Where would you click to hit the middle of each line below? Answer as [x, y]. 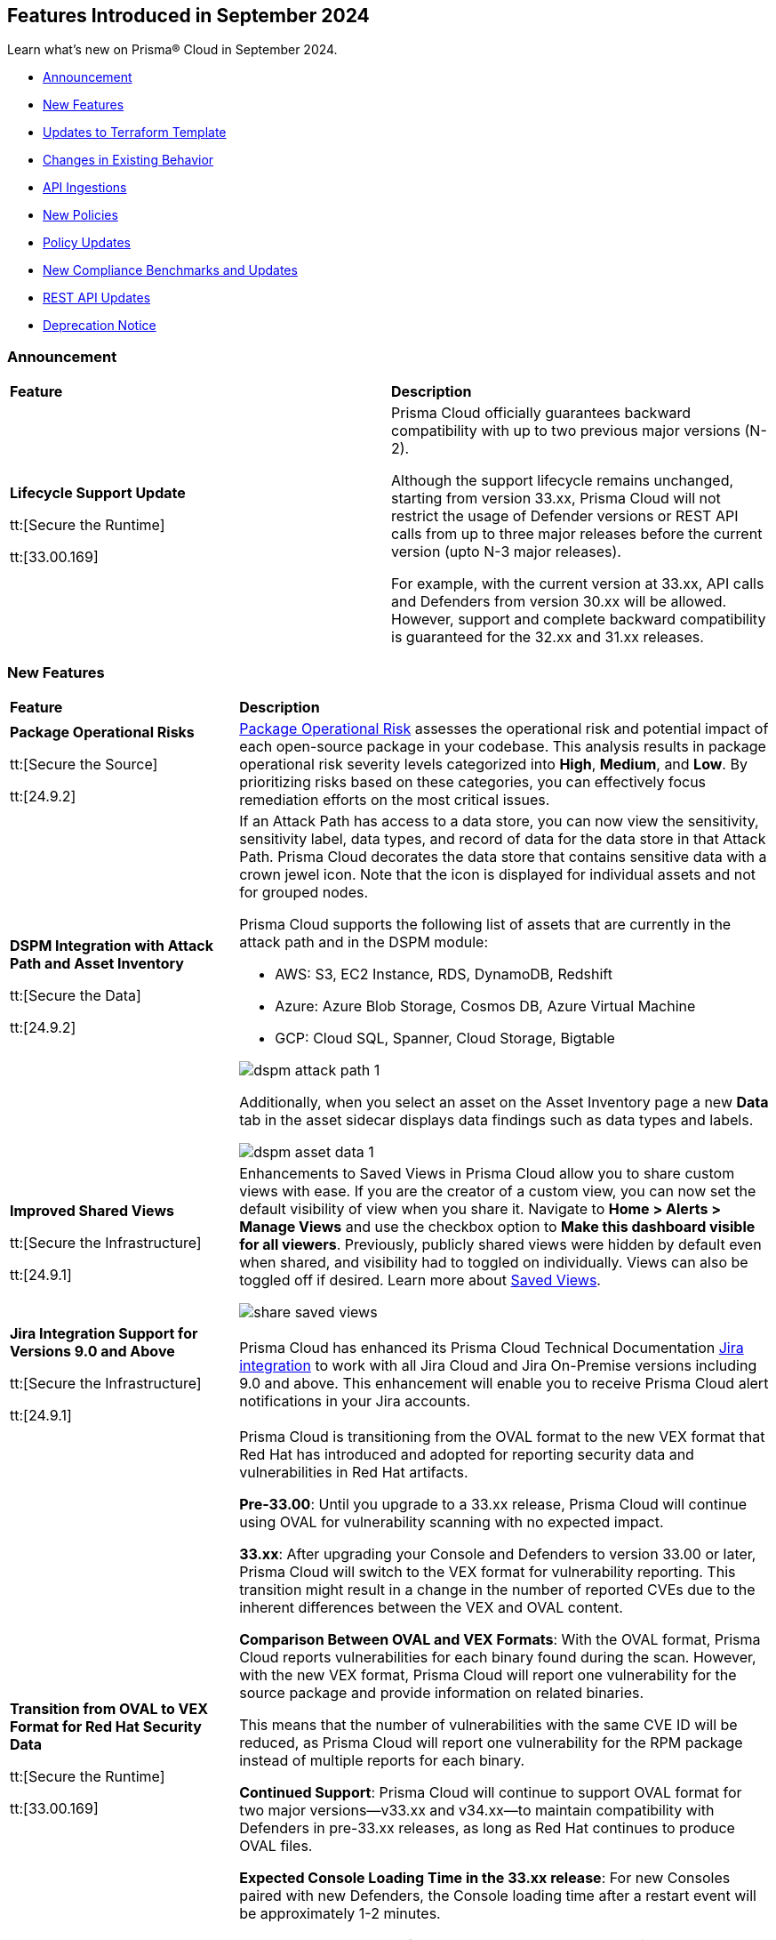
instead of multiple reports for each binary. [382, 1760]
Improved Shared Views [92, 1210]
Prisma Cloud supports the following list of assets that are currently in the [485, 924]
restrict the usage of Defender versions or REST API [565, 516]
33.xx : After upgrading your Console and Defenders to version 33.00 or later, [498, 1554]
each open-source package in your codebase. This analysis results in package [503, 746]
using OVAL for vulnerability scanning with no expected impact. [452, 1521]
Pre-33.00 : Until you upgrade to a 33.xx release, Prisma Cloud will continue [493, 1504]
